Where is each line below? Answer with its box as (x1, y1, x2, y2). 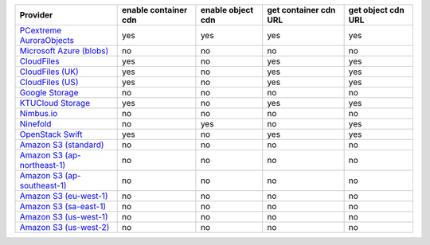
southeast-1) (19, 180, 67, 191)
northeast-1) (19, 160, 66, 170)
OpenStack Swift (19, 129, 83, 139)
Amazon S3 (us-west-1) (19, 212, 108, 222)
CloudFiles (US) (19, 76, 79, 87)
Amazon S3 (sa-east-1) (19, 201, 107, 212)
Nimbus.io (19, 108, 58, 119)
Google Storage (19, 87, 79, 98)
